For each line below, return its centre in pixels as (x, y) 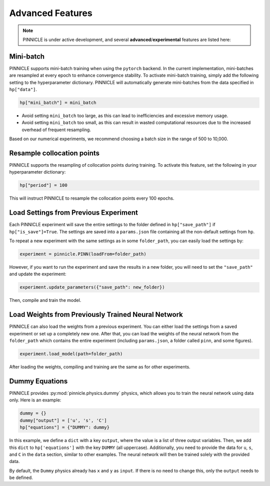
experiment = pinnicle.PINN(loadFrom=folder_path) (83, 254)
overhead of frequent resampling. (56, 130)
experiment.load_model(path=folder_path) (71, 354)
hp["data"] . (23, 90)
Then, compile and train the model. (45, 300)
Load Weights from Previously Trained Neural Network (96, 315)
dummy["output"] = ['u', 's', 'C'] (63, 420)
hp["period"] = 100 (43, 185)
